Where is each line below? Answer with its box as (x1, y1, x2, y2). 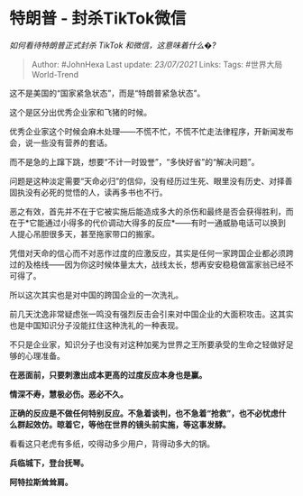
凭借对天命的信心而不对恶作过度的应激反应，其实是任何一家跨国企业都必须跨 (9, 247, 294, 258)
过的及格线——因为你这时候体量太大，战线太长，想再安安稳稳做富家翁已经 (9, 259, 286, 270)
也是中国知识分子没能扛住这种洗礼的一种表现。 (9, 319, 183, 330)
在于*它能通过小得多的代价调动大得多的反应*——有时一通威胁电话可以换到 (9, 217, 287, 228)
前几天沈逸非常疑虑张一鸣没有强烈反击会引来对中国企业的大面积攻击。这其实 (9, 308, 294, 319)
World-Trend (31, 69, 79, 79)
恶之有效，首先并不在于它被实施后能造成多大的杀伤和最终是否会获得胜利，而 (9, 206, 294, 216)
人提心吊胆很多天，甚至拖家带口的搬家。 (9, 228, 160, 239)
